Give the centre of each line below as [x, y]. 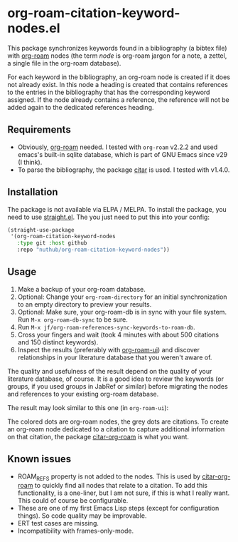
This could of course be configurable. [73, 501]
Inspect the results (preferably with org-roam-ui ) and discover [109, 349]
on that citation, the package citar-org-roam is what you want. [98, 436]
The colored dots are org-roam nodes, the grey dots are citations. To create [118, 421]
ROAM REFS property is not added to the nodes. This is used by [109, 477]
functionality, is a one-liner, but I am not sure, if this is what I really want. [124, 493]
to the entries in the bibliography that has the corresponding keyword [109, 92]
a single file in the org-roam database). [64, 63]
